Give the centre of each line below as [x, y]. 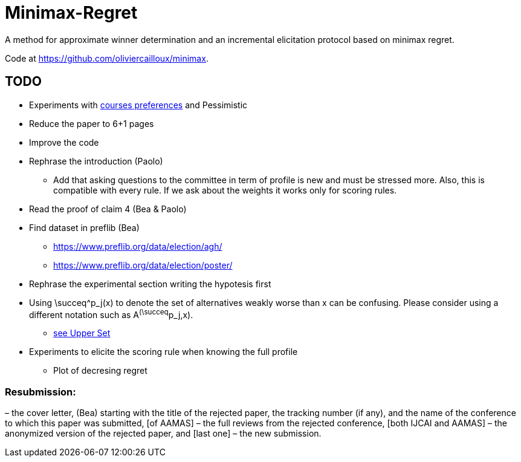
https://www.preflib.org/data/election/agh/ [138, 246]
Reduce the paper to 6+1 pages [92, 123]
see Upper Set [82, 333]
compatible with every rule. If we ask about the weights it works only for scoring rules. [225, 190]
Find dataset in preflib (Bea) [84, 227]
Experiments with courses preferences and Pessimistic [138, 105]
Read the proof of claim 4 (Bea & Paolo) [108, 209]
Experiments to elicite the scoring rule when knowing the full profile [163, 352]
